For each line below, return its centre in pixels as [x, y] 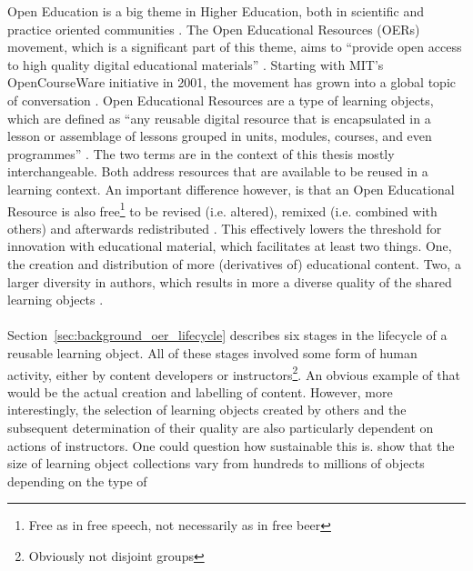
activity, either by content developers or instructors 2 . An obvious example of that [234, 373]
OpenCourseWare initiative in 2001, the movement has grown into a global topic [232, 82]
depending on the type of [77, 481]
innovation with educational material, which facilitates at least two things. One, [230, 246]
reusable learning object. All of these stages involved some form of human [212, 352]
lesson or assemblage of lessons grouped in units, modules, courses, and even [220, 136]
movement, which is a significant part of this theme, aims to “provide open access [235, 47]
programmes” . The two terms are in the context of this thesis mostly [201, 153]
